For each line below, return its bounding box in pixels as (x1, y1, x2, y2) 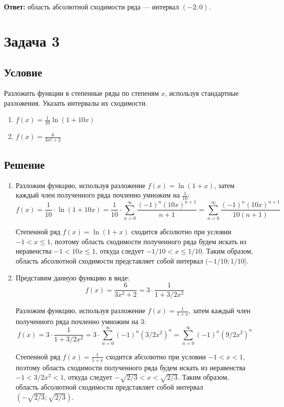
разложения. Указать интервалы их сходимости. (4, 97, 148, 108)
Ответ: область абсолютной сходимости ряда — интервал (4, 1, 179, 11)
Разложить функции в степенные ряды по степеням (4, 88, 159, 98)
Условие (4, 65, 42, 80)
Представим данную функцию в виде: (15, 272, 130, 282)
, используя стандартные (165, 88, 239, 98)
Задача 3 (4, 30, 60, 51)
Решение (4, 156, 45, 172)
